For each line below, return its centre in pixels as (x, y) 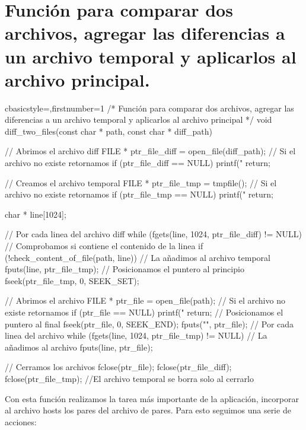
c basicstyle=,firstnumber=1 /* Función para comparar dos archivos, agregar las (149, 108)
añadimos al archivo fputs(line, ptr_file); (79, 347)
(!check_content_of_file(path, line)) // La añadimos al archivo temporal (138, 257)
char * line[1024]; (36, 214)
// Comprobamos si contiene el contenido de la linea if (104, 246)
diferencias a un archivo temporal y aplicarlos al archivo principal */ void (138, 120)
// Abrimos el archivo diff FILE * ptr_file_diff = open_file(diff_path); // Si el (150, 151)
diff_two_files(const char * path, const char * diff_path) (109, 131)
